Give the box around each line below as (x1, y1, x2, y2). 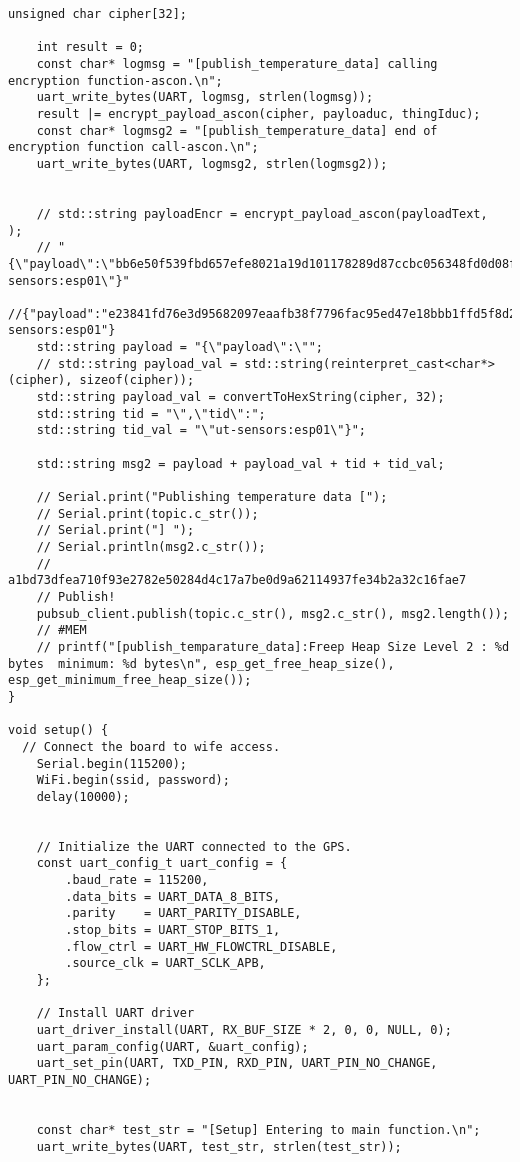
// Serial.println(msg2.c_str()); (36, 540, 266, 554)
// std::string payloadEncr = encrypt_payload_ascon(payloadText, (36, 206, 488, 221)
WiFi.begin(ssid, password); (36, 773, 230, 788)
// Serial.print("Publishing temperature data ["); (36, 490, 388, 505)
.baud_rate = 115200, (65, 873, 209, 888)
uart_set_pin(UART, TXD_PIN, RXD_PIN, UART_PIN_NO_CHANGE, (36, 1056, 438, 1071)
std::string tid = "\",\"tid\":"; (36, 406, 266, 421)
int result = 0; (36, 40, 145, 55)
